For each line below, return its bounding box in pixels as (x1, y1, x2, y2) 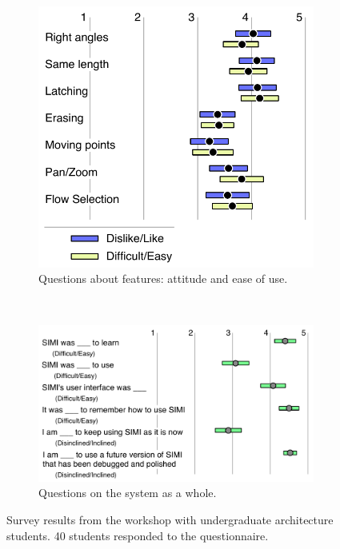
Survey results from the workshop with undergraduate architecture (6, 511, 334, 527)
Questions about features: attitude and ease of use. (38, 270, 288, 287)
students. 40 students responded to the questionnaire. (6, 527, 269, 543)
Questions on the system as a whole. (38, 484, 217, 501)
